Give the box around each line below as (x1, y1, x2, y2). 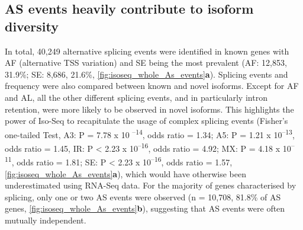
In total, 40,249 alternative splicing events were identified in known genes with (5, 44, 289, 57)
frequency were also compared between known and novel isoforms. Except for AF (5, 79, 299, 92)
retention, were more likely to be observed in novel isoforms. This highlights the (5, 103, 294, 115)
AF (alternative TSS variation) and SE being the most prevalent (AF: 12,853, (5, 56, 287, 69)
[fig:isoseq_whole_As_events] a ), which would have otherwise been (5, 167, 247, 180)
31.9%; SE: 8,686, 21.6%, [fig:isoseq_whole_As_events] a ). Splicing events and (5, 68, 288, 80)
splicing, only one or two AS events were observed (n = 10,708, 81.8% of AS (5, 190, 281, 203)
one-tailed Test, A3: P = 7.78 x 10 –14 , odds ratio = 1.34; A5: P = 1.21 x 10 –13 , (5, 126, 295, 140)
